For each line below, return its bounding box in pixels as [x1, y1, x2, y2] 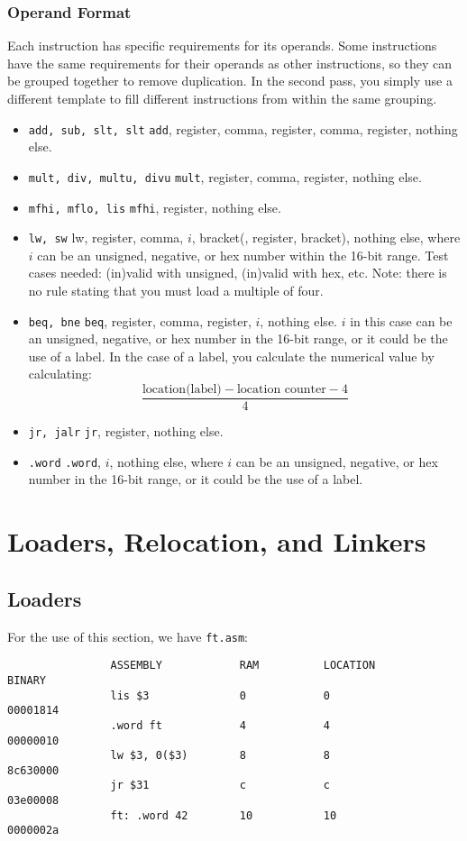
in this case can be [350, 311, 453, 330]
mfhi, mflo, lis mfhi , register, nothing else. [28, 197, 281, 216]
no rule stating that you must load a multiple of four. [28, 281, 324, 299]
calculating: [28, 364, 92, 383]
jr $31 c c [110, 779, 330, 792]
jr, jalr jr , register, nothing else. [28, 422, 224, 441]
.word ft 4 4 [110, 718, 330, 732]
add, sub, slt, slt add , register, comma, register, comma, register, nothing [28, 119, 458, 138]
